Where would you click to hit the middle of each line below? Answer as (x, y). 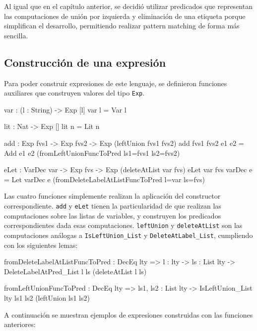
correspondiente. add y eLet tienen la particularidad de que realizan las (113, 205)
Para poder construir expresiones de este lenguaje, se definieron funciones (116, 83)
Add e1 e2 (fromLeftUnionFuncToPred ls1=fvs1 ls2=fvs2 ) (92, 153)
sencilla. (16, 35)
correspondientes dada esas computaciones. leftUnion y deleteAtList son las (123, 225)
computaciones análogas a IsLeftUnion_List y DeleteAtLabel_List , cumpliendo (128, 235)
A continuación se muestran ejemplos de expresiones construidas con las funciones (128, 314)
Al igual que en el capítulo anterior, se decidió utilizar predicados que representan (128, 6)
